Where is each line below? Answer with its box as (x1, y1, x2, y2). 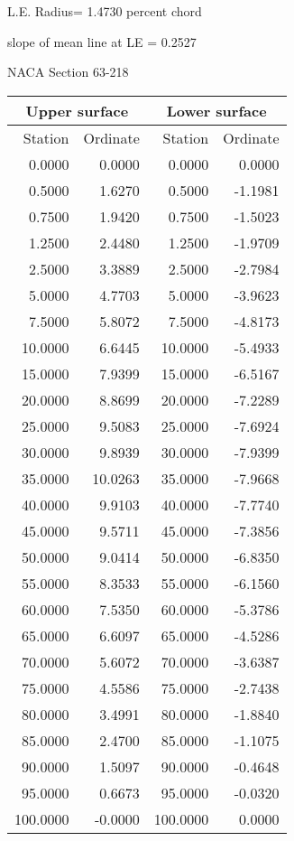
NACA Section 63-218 (7, 62, 129, 81)
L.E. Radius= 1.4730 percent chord (7, 2, 202, 20)
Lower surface (166, 99, 267, 121)
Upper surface (25, 99, 129, 121)
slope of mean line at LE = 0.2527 (7, 32, 197, 51)
